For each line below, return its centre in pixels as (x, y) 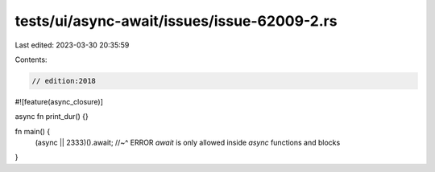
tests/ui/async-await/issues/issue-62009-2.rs (176, 21)
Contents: (31, 59)
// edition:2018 (64, 81)
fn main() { (33, 131)
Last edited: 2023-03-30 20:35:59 (72, 45)
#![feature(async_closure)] (59, 101)
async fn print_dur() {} (52, 117)
